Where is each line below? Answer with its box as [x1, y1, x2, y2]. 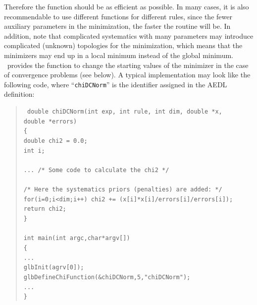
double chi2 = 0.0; [23, 137, 88, 144]
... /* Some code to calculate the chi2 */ [23, 166, 169, 174]
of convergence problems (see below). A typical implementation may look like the [4, 69, 251, 80]
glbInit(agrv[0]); [23, 264, 84, 271]
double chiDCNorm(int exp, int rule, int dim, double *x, [27, 108, 222, 115]
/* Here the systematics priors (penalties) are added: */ [23, 186, 222, 193]
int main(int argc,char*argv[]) [23, 235, 130, 242]
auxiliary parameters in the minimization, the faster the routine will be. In [4, 21, 231, 31]
